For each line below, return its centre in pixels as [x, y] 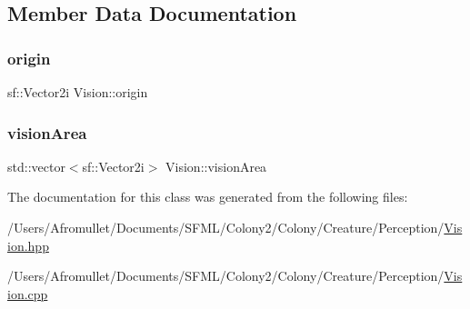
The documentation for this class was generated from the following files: [208, 197]
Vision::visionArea [216, 166]
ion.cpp [28, 293]
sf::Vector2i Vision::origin [78, 92]
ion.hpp [28, 245]
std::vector [36, 166]
